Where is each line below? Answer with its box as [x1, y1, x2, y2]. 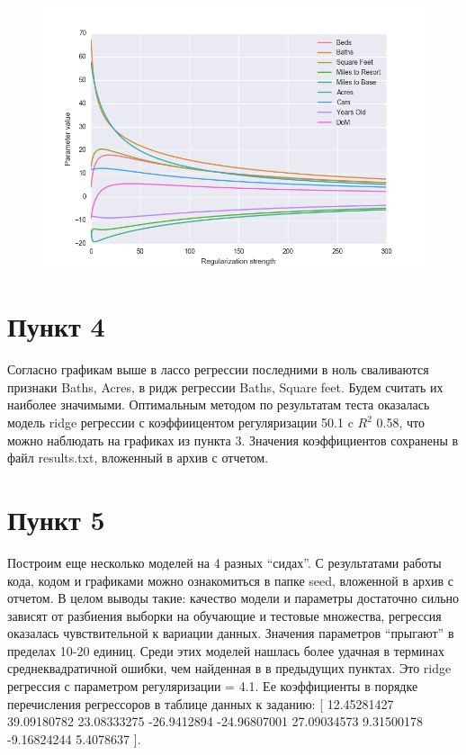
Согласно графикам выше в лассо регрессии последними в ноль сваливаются [7, 360, 429, 379]
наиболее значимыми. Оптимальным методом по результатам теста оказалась [7, 395, 430, 414]
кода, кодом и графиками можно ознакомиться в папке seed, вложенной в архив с [7, 571, 453, 589]
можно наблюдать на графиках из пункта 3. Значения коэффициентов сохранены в [7, 430, 459, 449]
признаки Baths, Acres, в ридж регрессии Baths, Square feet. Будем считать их [7, 377, 444, 396]
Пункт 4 [7, 308, 105, 345]
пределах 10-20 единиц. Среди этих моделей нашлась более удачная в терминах [7, 641, 444, 660]
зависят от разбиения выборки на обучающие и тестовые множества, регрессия [7, 606, 442, 625]
